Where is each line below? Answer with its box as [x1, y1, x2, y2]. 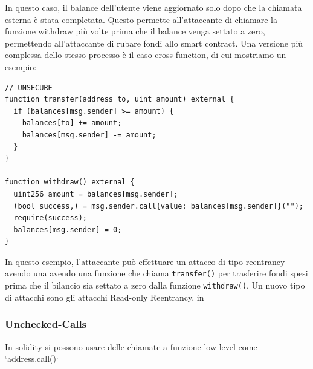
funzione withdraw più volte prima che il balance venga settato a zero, [5, 25, 265, 38]
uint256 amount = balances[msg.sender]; [13, 189, 178, 198]
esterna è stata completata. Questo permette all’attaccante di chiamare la [5, 13, 278, 25]
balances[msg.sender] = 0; [13, 225, 122, 234]
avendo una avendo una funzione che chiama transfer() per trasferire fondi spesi [5, 267, 308, 279]
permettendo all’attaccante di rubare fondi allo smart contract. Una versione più [5, 36, 303, 49]
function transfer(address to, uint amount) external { [5, 95, 234, 104]
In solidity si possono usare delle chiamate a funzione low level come [5, 340, 257, 353]
